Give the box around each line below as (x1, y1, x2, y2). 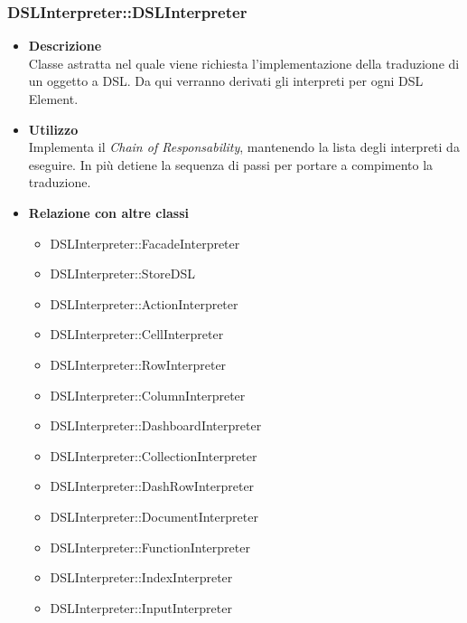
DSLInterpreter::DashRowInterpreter (50, 477, 255, 496)
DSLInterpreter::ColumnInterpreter (50, 385, 246, 404)
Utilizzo (28, 119, 79, 138)
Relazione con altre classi (28, 203, 189, 222)
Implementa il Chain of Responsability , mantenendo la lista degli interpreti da (28, 137, 460, 156)
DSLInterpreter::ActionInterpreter (50, 294, 238, 313)
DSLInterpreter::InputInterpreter (50, 598, 232, 617)
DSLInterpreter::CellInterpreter (50, 325, 224, 344)
